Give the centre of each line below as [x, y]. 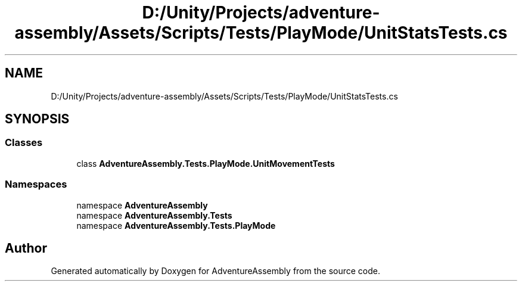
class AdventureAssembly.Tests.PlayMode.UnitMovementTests [206, 163]
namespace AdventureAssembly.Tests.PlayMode [176, 225]
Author [26, 248]
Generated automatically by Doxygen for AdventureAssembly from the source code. [216, 271]
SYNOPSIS [37, 119]
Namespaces [36, 184]
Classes [24, 143]
